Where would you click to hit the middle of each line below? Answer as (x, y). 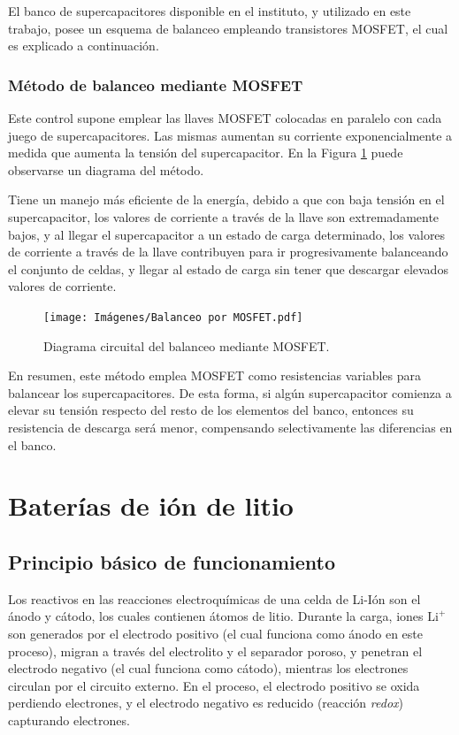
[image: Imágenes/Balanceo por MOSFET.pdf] (173, 317)
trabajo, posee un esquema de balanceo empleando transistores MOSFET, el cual (228, 28)
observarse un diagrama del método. (106, 169)
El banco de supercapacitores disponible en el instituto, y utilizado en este (210, 11)
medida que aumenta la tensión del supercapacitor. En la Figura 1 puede (206, 153)
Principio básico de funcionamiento (172, 561)
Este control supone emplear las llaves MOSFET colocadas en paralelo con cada (225, 118)
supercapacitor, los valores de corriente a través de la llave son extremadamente (224, 216)
